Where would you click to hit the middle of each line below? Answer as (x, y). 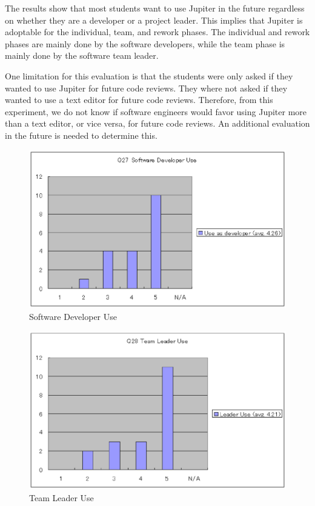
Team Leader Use (61, 497)
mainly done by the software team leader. (82, 55)
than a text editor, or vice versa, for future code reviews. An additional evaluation (157, 123)
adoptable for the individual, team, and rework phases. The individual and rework (157, 32)
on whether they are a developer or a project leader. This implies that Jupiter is (154, 20)
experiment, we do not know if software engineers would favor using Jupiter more (156, 111)
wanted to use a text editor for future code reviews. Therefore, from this (139, 100)
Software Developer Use (73, 316)
